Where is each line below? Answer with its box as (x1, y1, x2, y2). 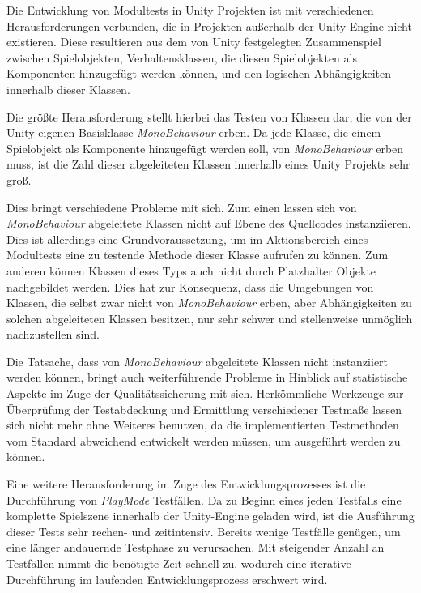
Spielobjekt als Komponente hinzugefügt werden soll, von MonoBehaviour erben (6, 139, 404, 156)
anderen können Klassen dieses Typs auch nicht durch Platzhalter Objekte (6, 262, 376, 279)
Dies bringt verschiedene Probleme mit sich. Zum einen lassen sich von (6, 198, 357, 215)
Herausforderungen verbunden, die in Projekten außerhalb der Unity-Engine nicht (6, 17, 412, 34)
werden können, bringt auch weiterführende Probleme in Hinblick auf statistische (6, 369, 408, 386)
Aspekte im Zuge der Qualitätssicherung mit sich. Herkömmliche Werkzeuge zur (6, 385, 404, 402)
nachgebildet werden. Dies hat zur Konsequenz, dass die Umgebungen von (6, 278, 374, 295)
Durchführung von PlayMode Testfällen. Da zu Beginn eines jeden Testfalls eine (6, 491, 402, 508)
